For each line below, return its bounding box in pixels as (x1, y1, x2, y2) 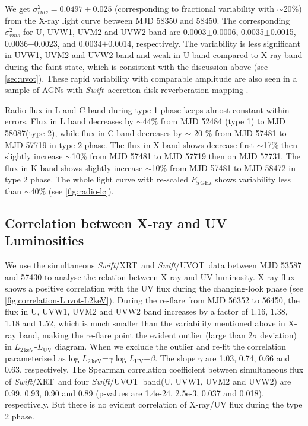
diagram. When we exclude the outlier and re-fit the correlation (55, 340, 286, 353)
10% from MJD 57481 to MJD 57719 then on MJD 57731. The (71, 150, 300, 162)
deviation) (260, 328, 297, 341)
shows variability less (215, 173, 291, 185)
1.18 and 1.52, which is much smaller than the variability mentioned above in (5, 317, 285, 329)
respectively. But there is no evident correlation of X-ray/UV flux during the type (5, 398, 303, 411)
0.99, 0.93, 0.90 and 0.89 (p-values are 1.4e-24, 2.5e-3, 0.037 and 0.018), (5, 386, 264, 399)
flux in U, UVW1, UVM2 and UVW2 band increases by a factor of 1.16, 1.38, (5, 305, 288, 318)
